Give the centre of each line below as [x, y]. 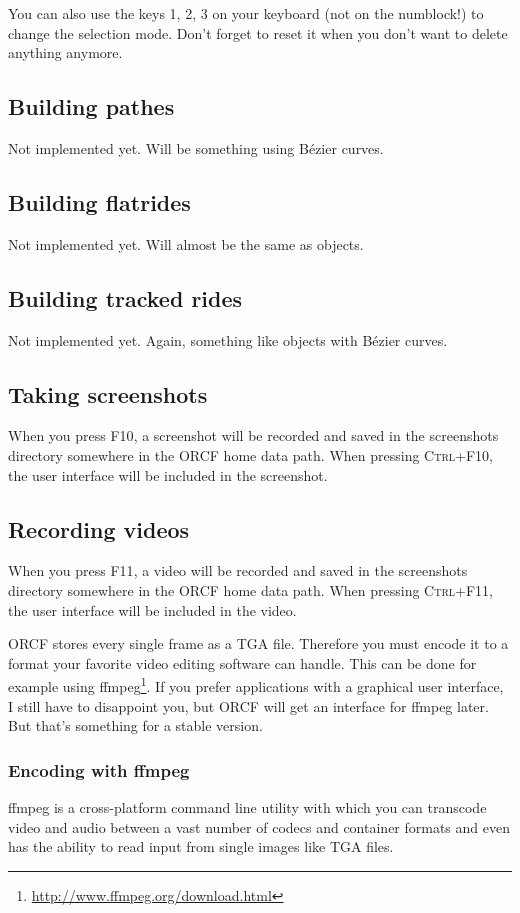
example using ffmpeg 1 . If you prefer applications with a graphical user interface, [256, 684]
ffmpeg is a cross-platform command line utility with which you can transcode [247, 806]
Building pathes [91, 106]
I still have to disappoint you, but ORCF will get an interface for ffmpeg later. [248, 705]
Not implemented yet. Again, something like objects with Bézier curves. [228, 339]
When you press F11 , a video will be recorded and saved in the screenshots [238, 570]
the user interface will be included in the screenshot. [168, 474]
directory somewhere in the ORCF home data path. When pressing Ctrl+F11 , [250, 589]
